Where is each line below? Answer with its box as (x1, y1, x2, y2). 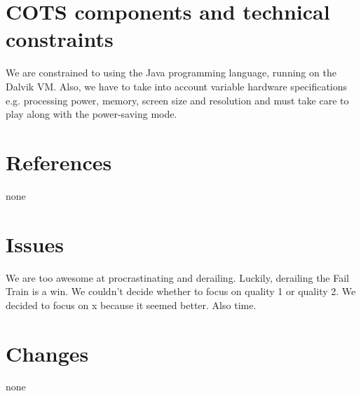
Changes (6, 339, 89, 367)
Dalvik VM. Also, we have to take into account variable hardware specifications (6, 78, 348, 93)
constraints (6, 25, 114, 53)
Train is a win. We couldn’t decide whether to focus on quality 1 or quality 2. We (6, 284, 356, 299)
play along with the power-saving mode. (6, 107, 177, 121)
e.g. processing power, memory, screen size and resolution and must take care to (6, 93, 349, 107)
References (6, 147, 112, 176)
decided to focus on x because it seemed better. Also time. (6, 297, 257, 312)
